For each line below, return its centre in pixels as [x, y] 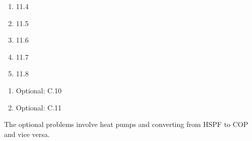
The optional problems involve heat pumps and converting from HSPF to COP [126, 124]
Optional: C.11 [39, 107]
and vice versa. [27, 134]
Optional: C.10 [39, 90]
